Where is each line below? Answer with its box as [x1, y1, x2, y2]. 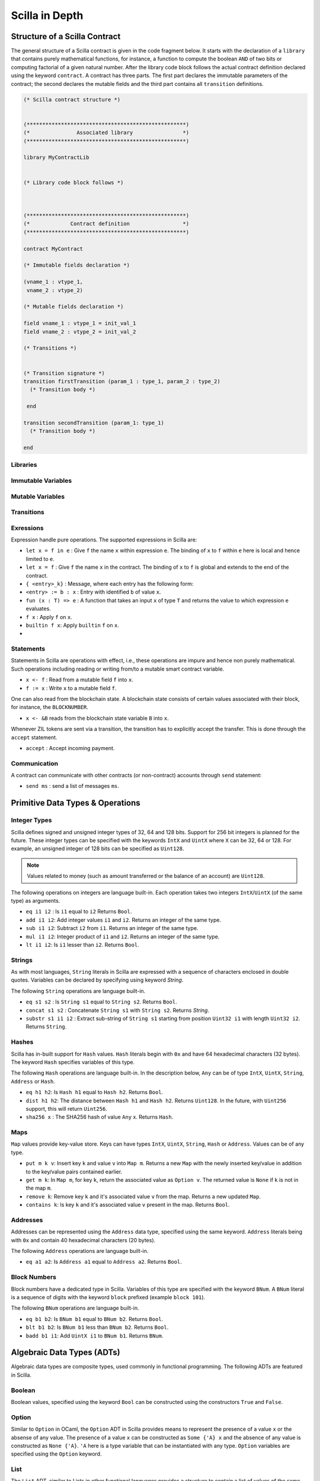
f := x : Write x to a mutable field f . [25, 684, 117, 691]
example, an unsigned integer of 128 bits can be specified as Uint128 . [11, 845, 184, 852]
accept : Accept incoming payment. [25, 744, 115, 752]
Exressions [11, 524, 44, 532]
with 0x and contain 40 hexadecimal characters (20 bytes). [11, 1236, 156, 1243]
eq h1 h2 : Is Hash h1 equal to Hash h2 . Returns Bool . [25, 1089, 164, 1096]
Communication [11, 759, 59, 767]
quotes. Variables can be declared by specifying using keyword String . [11, 976, 184, 983]
